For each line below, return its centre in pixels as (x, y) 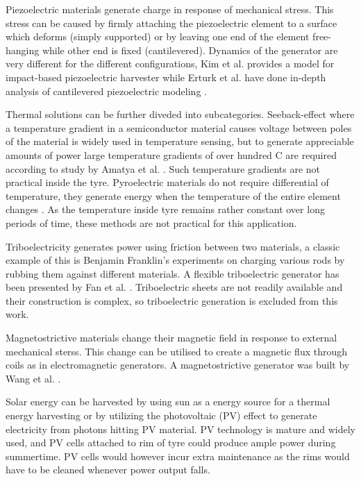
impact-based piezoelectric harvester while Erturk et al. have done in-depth (166, 77)
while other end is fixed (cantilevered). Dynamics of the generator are (190, 50)
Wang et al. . (33, 378)
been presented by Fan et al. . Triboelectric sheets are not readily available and (174, 287)
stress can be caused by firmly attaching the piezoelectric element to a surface (171, 23)
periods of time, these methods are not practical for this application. (151, 222)
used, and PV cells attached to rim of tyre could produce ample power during (171, 442)
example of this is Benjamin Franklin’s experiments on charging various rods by (175, 260)
